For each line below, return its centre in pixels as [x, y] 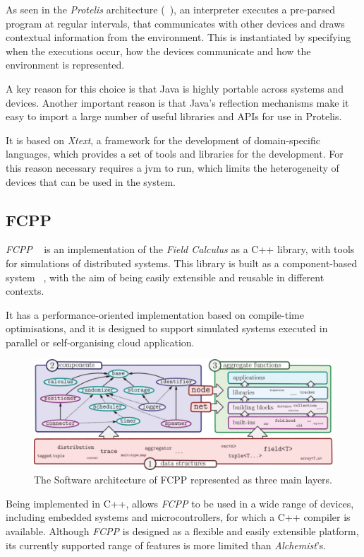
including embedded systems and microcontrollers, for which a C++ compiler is [178, 517]
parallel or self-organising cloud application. [100, 342]
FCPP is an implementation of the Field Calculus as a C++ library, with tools [180, 249]
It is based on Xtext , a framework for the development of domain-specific [163, 140]
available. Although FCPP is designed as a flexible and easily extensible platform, [182, 530]
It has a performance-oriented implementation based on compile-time [155, 314]
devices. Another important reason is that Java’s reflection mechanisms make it [177, 102]
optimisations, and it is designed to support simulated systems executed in [167, 328]
